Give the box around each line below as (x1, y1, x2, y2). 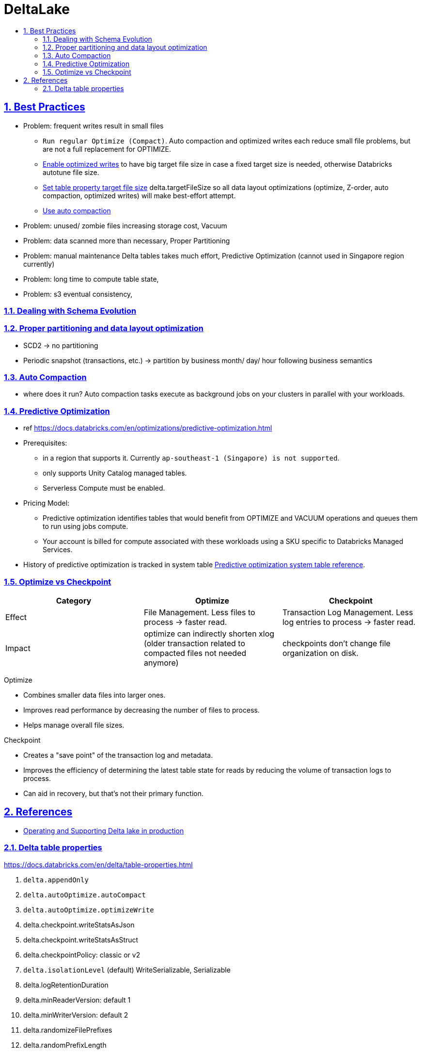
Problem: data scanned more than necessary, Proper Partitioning (23, 236, 230, 245)
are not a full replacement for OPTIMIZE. (43, 144, 172, 153)
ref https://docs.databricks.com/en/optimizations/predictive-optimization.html (23, 424, 272, 432)
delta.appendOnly (23, 876, 89, 884)
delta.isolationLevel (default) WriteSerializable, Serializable (23, 965, 231, 974)
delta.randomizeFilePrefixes (23, 1025, 112, 1034)
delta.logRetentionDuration (23, 980, 109, 989)
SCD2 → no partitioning (23, 341, 98, 350)
